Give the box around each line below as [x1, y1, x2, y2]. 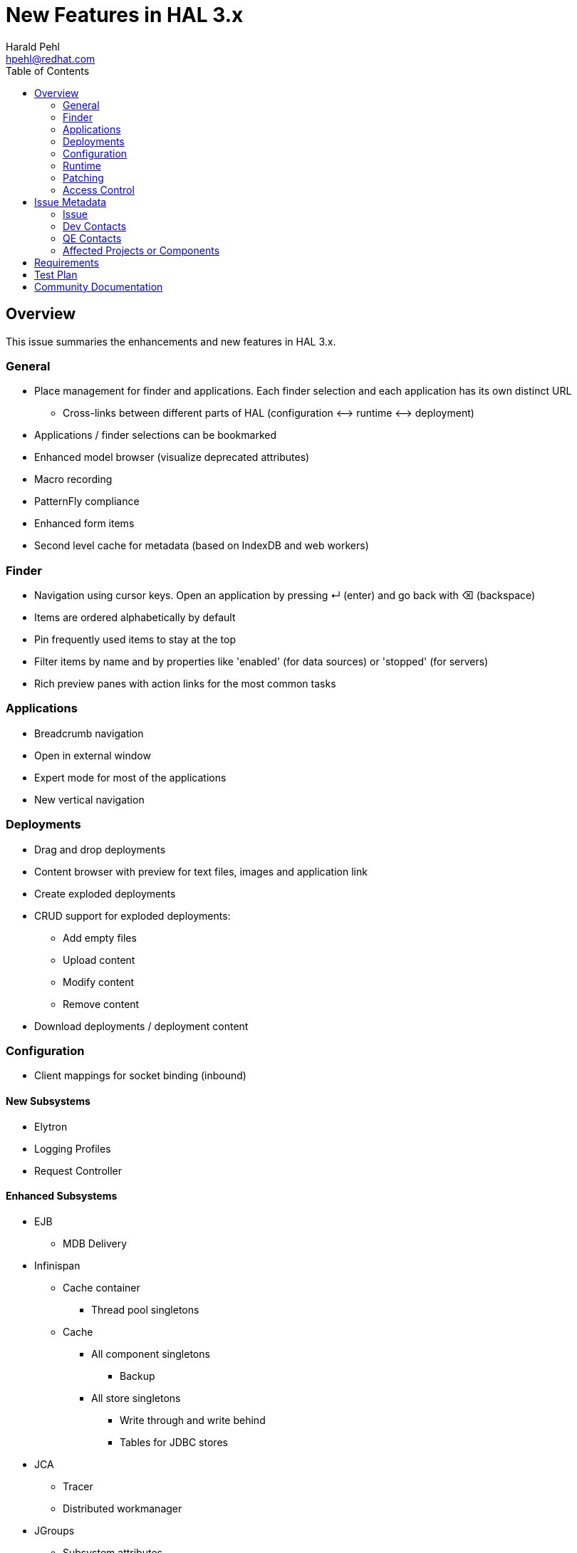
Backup [120, 1369, 155, 1382]
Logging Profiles [34, 1142, 111, 1155]
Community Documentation [34, 280, 163, 293]
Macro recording [34, 473, 113, 486]
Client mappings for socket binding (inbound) [34, 1069, 246, 1082]
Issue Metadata [34, 195, 107, 208]
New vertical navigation [34, 793, 145, 806]
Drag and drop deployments [34, 843, 166, 856]
